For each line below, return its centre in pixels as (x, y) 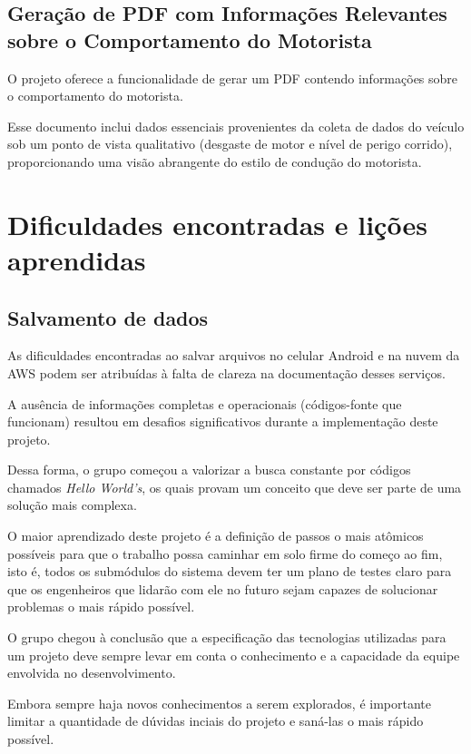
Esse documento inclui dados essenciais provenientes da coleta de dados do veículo (236, 126)
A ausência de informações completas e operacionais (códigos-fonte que (205, 403)
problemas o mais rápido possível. (101, 607)
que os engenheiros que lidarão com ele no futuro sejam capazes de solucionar (223, 588)
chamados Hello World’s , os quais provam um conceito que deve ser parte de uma (235, 487)
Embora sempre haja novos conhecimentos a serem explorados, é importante (220, 703)
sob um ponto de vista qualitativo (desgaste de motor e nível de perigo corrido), (230, 144)
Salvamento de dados (108, 317)
